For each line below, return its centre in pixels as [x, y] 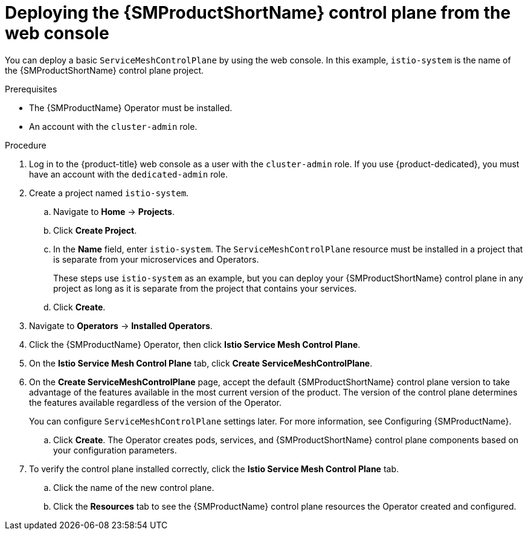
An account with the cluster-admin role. [113, 126]
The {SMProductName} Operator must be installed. [131, 107]
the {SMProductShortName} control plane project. [105, 70]
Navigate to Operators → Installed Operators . [121, 325]
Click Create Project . [95, 230]
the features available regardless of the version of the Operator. [156, 402]
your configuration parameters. [115, 450]
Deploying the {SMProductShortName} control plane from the [258, 13]
